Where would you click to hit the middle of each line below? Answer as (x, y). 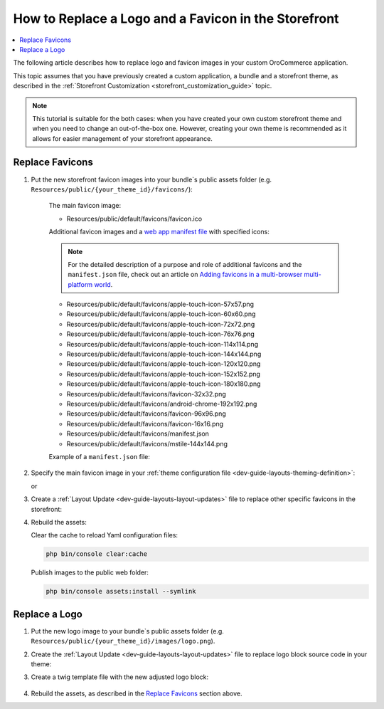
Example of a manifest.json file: (100, 456)
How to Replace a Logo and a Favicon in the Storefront (176, 19)
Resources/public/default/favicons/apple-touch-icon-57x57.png (160, 304)
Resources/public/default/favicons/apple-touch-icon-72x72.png (161, 324)
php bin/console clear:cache (97, 554)
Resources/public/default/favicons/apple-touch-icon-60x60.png (161, 314)
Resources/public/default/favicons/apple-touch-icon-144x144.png (164, 354)
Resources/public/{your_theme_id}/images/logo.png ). (123, 641)
